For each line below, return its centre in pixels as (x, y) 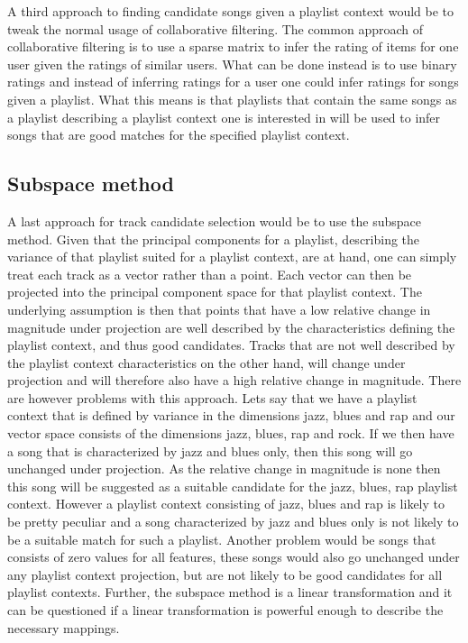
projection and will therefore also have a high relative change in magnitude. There (234, 380)
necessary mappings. (64, 627)
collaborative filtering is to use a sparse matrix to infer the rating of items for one (233, 46)
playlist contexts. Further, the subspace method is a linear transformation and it (230, 592)
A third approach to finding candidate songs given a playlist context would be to (231, 11)
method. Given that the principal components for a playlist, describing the (214, 239)
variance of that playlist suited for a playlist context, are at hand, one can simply (232, 257)
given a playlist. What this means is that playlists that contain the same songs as (232, 99)
